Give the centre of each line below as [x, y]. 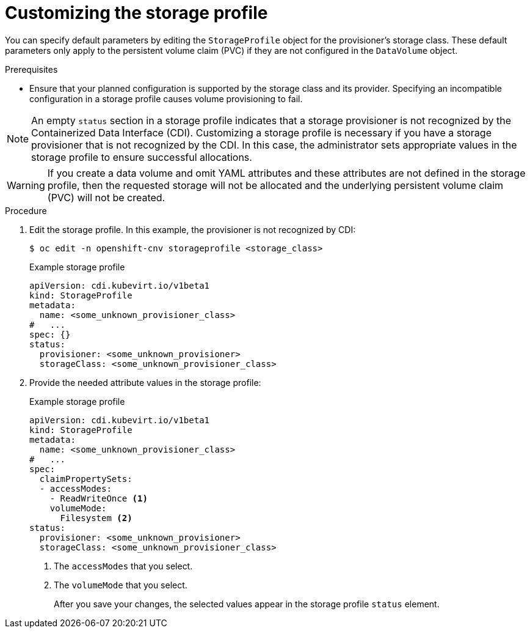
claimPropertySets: [86, 479]
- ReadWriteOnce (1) [99, 498]
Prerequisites [31, 69]
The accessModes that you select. [123, 566]
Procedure [26, 210]
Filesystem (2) [96, 518]
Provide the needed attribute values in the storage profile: [145, 382]
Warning [26, 185]
